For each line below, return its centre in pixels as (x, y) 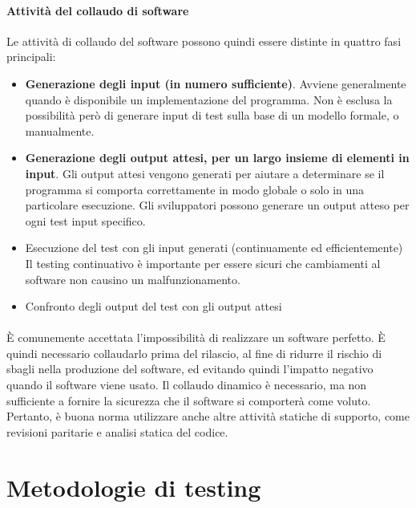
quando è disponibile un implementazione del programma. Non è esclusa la (209, 99)
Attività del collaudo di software (98, 10)
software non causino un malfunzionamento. (133, 279)
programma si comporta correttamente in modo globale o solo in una (195, 189)
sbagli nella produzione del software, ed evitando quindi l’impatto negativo (190, 369)
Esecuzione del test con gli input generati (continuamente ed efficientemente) (214, 248)
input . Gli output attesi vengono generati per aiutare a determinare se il (205, 173)
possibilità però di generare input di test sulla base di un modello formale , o (212, 115)
